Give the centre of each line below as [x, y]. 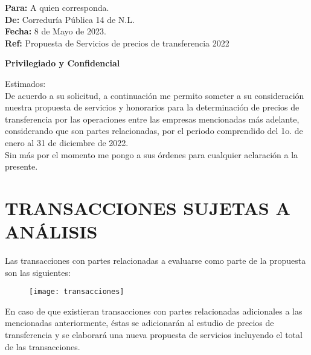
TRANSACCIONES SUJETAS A [148, 207]
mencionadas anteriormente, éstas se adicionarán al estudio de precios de [139, 323]
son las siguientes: [38, 272]
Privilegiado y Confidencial [63, 63]
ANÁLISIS [51, 232]
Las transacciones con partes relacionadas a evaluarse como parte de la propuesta [155, 261]
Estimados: [25, 83]
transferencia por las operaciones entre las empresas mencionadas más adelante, [152, 119]
